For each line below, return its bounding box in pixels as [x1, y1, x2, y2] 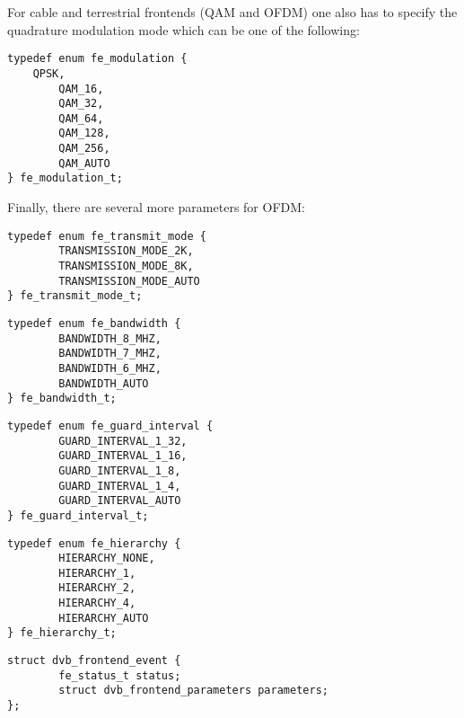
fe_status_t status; [58, 669, 181, 682]
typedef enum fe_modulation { [7, 52, 188, 66]
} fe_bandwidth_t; [7, 392, 117, 405]
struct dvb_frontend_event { [7, 654, 181, 668]
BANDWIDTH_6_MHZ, [58, 361, 162, 375]
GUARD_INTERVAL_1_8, [58, 464, 181, 477]
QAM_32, [58, 97, 104, 111]
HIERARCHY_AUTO [58, 611, 149, 625]
